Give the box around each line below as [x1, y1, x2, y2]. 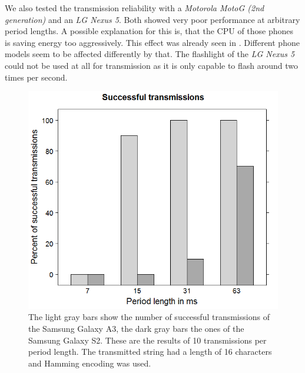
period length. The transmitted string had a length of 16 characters [28, 345, 272, 358]
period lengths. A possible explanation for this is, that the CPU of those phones [5, 25, 294, 37]
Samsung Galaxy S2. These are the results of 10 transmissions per [28, 334, 267, 346]
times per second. [5, 71, 68, 83]
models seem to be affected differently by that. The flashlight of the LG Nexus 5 [5, 48, 295, 60]
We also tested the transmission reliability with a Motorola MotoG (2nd [5, 2, 264, 14]
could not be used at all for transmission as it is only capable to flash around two [5, 59, 299, 71]
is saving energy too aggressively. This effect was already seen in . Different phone [5, 36, 300, 48]
